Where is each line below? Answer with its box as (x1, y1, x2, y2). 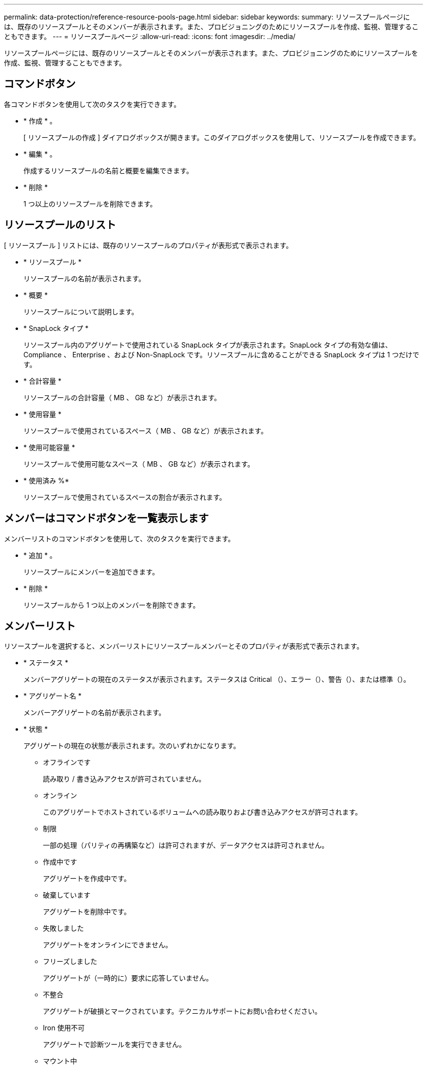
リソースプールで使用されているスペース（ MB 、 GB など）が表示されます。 (23, 426, 268, 435)
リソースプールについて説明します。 (23, 307, 138, 316)
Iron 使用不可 (43, 1024, 85, 1032)
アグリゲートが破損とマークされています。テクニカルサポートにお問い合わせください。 (43, 1007, 322, 1016)
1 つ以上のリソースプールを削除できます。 (23, 199, 157, 208)
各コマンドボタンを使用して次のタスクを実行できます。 (4, 100, 181, 108)
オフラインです (43, 758, 91, 767)
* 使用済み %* (23, 476, 69, 485)
